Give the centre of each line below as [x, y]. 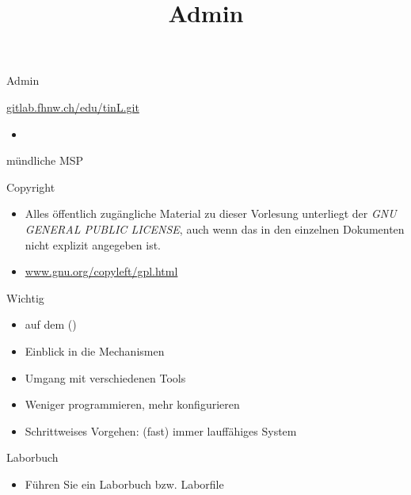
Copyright [31, 187]
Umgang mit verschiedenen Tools [105, 377]
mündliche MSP [45, 160]
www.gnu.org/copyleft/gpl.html [101, 271]
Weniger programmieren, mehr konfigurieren [132, 404]
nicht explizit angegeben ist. [93, 244]
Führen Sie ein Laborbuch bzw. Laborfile [124, 484]
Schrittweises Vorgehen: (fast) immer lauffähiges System [161, 430]
